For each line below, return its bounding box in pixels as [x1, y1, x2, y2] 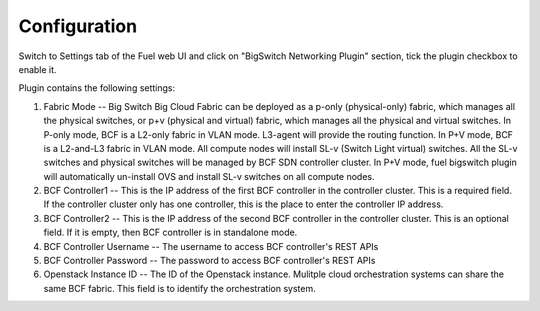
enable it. [18, 63, 57, 75]
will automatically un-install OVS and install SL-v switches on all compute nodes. [43, 170, 375, 182]
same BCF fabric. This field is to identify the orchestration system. [43, 282, 316, 294]
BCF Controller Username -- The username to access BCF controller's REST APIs [43, 240, 379, 252]
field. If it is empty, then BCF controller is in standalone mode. [43, 226, 298, 239]
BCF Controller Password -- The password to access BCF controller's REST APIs [43, 255, 376, 267]
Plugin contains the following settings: [18, 82, 176, 94]
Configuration [18, 15, 138, 37]
